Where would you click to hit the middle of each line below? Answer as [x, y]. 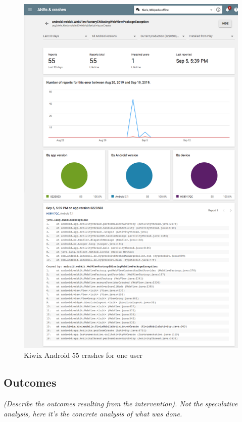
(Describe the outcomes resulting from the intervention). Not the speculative [121, 403]
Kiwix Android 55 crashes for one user [83, 355]
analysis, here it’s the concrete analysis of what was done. [93, 413]
